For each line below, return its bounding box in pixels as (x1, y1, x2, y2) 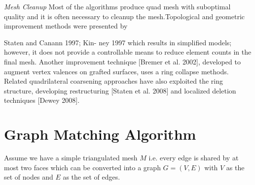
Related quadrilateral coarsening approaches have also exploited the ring (4, 76, 223, 86)
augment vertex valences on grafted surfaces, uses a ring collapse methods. (4, 66, 229, 76)
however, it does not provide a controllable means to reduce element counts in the (4, 47, 252, 57)
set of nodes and (4, 172, 53, 182)
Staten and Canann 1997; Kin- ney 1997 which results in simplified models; (4, 37, 232, 47)
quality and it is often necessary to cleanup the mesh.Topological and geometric (4, 11, 245, 21)
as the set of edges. (63, 172, 120, 182)
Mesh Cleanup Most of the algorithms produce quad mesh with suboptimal (4, 1, 231, 11)
